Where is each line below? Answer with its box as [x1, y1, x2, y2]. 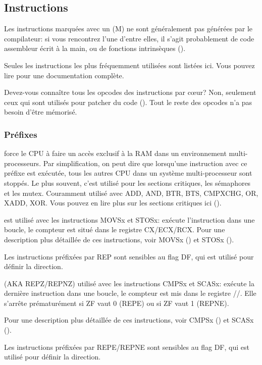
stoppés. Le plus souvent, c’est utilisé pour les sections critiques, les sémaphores [4, 177, 251, 188]
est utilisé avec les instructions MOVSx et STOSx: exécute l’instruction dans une [4, 214, 255, 225]
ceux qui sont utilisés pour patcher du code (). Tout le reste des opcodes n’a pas [4, 96, 252, 107]
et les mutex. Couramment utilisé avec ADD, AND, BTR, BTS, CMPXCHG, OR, [4, 187, 258, 198]
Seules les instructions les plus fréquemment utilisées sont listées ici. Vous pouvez [4, 60, 255, 70]
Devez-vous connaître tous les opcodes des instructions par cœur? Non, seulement [4, 87, 256, 97]
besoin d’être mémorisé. [4, 107, 77, 117]
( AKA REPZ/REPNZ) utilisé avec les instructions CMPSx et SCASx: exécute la [4, 278, 254, 288]
